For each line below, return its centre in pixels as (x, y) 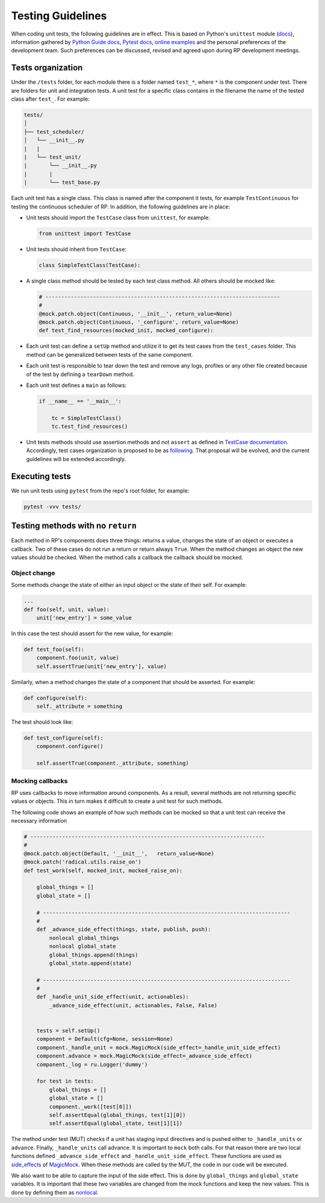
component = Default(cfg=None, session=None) (105, 1039)
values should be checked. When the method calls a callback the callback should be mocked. (127, 558)
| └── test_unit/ (52, 157)
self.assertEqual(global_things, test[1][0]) (117, 1115)
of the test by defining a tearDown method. (80, 374)
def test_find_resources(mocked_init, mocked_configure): (126, 331)
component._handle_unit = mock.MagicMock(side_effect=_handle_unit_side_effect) (159, 1048)
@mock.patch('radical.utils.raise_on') (82, 862)
